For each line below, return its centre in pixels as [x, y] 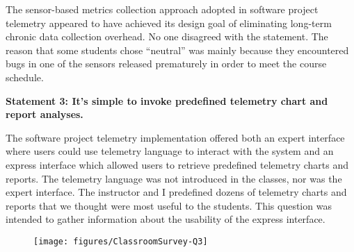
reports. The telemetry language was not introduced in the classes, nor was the [174, 178]
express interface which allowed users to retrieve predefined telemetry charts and [177, 164]
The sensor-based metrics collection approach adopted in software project [162, 9]
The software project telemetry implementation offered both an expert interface [175, 137]
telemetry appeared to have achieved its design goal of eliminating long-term [169, 23]
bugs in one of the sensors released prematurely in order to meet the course [166, 64]
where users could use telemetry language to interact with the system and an [170, 151]
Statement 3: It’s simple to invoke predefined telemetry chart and [167, 100]
